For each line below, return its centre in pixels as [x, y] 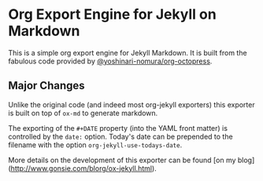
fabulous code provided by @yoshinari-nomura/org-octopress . [110, 61]
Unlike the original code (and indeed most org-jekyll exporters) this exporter [131, 104]
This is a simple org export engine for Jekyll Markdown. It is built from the [128, 52]
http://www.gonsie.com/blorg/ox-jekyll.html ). [84, 168]
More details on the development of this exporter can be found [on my [122, 160]
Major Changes [46, 86]
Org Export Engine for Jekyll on [112, 14]
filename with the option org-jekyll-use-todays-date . [95, 145]
